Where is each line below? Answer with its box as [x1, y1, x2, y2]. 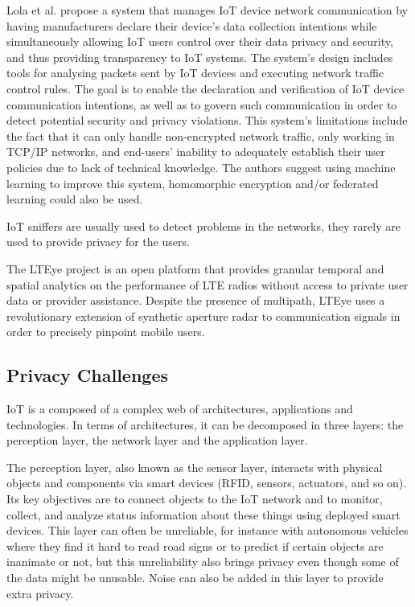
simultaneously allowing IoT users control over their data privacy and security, [6, 33, 393, 50]
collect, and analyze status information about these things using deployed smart [6, 506, 401, 523]
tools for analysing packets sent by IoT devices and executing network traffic [6, 64, 384, 81]
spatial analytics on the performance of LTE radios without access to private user [6, 276, 409, 293]
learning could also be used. [6, 191, 143, 207]
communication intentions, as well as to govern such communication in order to [6, 96, 397, 113]
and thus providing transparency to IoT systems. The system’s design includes [6, 48, 393, 65]
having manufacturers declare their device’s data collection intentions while [6, 17, 377, 34]
